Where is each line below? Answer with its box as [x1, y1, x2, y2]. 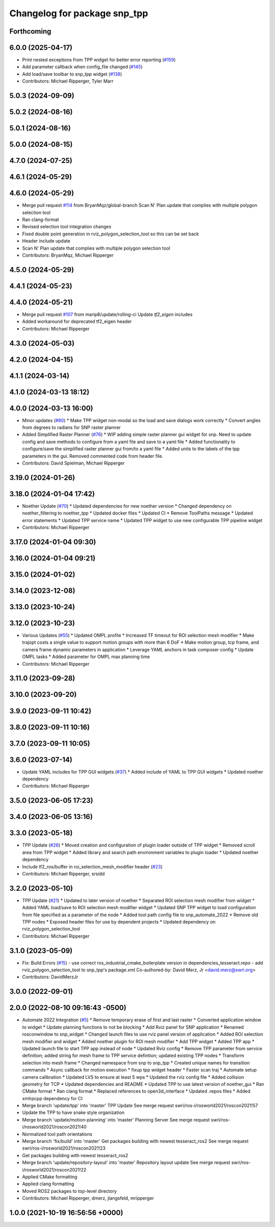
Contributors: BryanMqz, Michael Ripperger [22, 252, 114, 258]
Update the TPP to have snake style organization [22, 1109, 125, 1115]
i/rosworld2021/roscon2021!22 [22, 1166, 87, 1173]
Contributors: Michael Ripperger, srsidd [22, 870, 105, 877]
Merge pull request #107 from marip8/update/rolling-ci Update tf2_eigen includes [22, 311, 193, 317]
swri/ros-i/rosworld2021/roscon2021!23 [22, 1145, 106, 1151]
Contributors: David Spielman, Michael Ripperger [22, 460, 125, 466]
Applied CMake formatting [22, 1174, 77, 1180]
